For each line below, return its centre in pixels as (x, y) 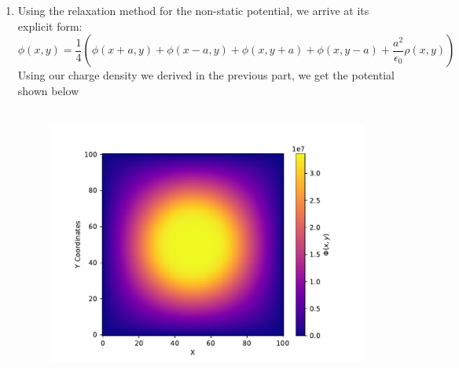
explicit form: (50, 26)
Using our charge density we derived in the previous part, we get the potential (206, 75)
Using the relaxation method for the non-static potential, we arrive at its (193, 10)
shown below (48, 90)
